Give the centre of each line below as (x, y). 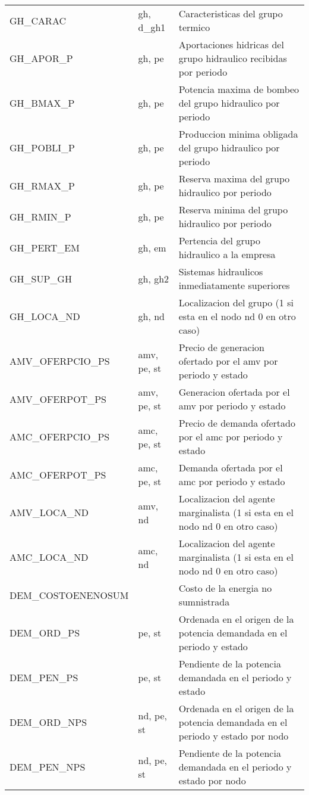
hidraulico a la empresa (227, 254)
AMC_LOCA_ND (49, 557)
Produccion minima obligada (238, 134)
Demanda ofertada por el (231, 468)
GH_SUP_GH (41, 278)
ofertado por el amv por (228, 361)
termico (194, 27)
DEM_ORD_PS (45, 633)
